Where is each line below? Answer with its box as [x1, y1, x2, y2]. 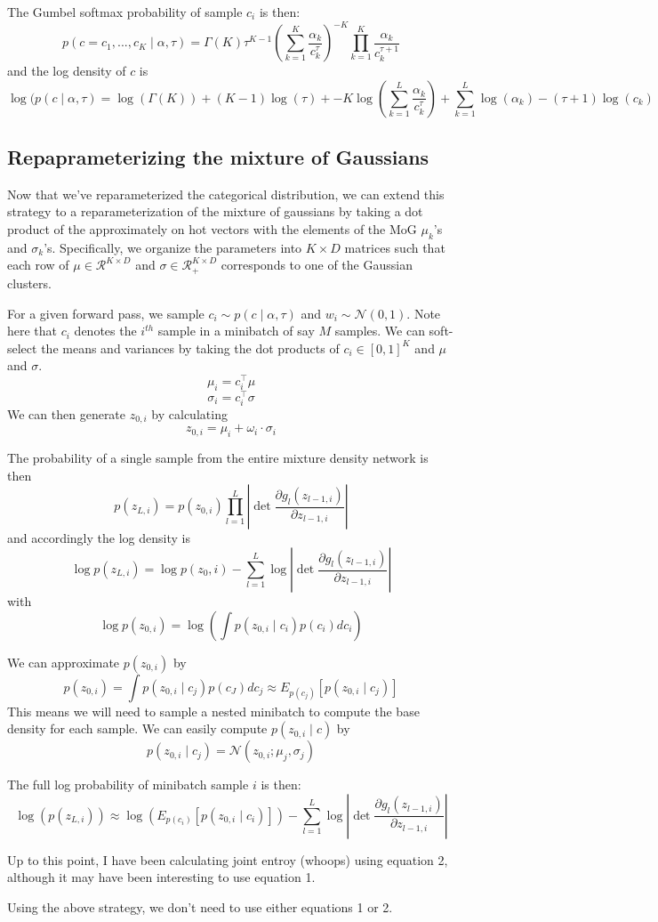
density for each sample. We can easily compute [7, 719, 268, 738]
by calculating [151, 405, 228, 423]
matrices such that [344, 238, 445, 256]
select [7, 338, 37, 357]
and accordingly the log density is [7, 529, 190, 547]
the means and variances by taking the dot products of [41, 338, 340, 357]
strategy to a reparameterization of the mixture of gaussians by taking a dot [7, 202, 423, 221]
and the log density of [7, 61, 126, 80]
